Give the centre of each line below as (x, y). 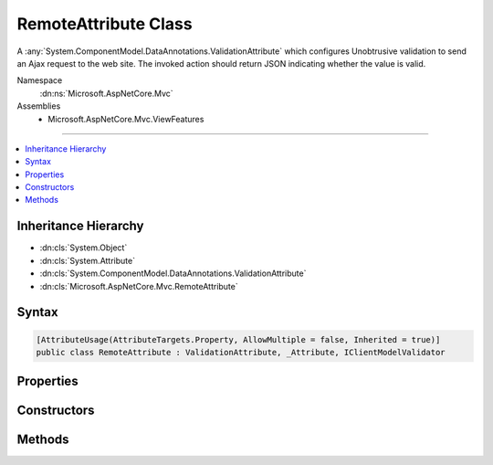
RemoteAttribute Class (105, 24)
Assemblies (39, 106)
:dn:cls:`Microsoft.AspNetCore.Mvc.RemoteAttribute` (139, 286)
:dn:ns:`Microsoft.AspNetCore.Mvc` (106, 93)
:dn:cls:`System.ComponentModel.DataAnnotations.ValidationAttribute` (173, 273)
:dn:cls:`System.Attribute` (88, 260)
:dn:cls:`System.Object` (84, 248)
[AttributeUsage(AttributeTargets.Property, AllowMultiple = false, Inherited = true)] (238, 339)
